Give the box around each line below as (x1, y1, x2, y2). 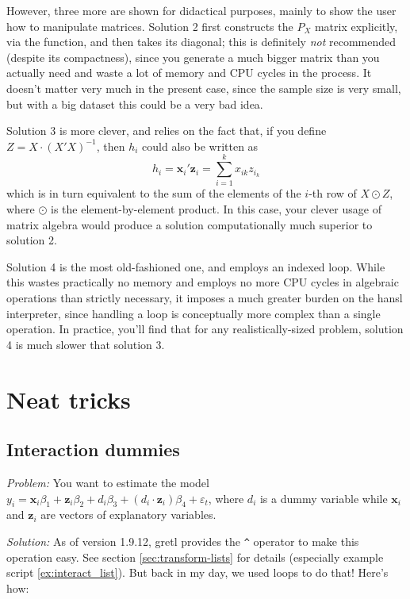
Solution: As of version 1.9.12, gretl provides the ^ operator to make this (6, 532, 359, 549)
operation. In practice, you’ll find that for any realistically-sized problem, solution (6, 321, 404, 337)
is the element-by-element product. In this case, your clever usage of (51, 201, 381, 217)
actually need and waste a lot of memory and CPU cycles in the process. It (6, 64, 372, 81)
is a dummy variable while (259, 490, 388, 506)
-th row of (308, 185, 357, 202)
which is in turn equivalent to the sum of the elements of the (6, 185, 301, 202)
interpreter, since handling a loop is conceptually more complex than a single (6, 305, 381, 321)
